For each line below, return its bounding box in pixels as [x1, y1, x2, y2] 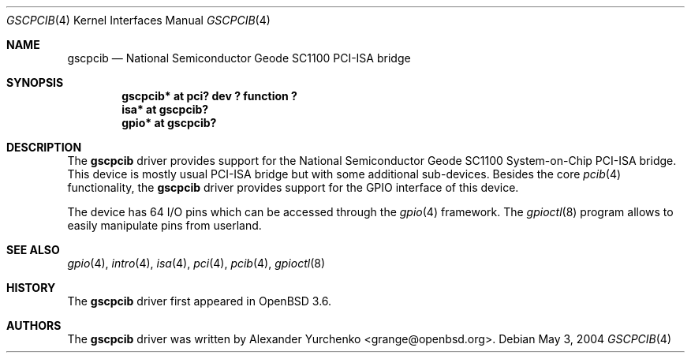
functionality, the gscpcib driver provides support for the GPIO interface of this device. [67, 181, 519, 194]
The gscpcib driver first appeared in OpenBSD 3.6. [67, 294, 332, 308]
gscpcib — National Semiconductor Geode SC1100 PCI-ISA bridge [67, 51, 411, 65]
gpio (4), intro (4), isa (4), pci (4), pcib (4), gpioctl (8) [67, 256, 325, 270]
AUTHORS [6, 319, 62, 332]
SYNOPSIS [6, 76, 64, 89]
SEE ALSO [6, 243, 60, 256]
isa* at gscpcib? [121, 103, 209, 116]
